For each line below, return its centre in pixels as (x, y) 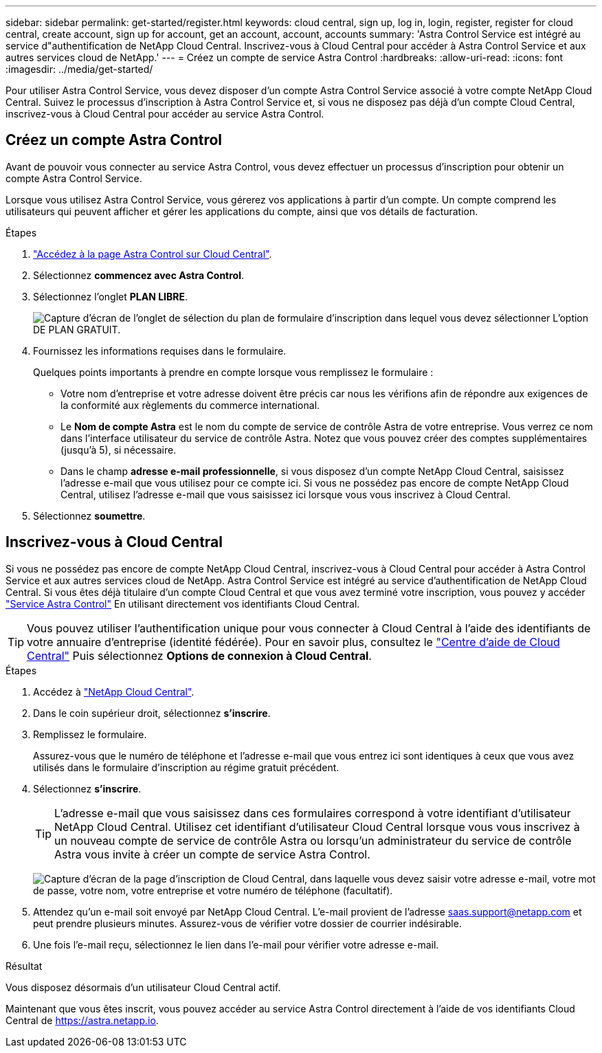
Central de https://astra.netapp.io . (82, 1020)
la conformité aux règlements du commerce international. (190, 405)
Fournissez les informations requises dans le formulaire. (160, 351)
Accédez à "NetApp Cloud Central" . (114, 691)
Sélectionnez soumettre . (89, 516)
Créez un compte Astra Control (114, 140)
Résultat (24, 966)
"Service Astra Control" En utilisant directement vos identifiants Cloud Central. (183, 603)
